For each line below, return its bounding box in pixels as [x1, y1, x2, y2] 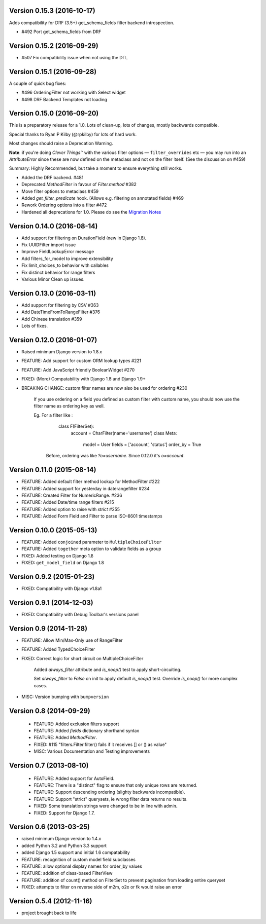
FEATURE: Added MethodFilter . [33, 735, 98, 740]
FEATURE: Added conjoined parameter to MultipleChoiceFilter [21, 539, 162, 545]
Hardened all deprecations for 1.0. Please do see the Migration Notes [21, 209, 161, 215]
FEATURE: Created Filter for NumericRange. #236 [21, 492, 123, 498]
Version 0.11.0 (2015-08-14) [9, 466, 97, 474]
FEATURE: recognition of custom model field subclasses [21, 856, 135, 862]
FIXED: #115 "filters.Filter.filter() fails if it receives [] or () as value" [33, 741, 167, 747]
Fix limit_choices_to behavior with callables [21, 262, 109, 268]
